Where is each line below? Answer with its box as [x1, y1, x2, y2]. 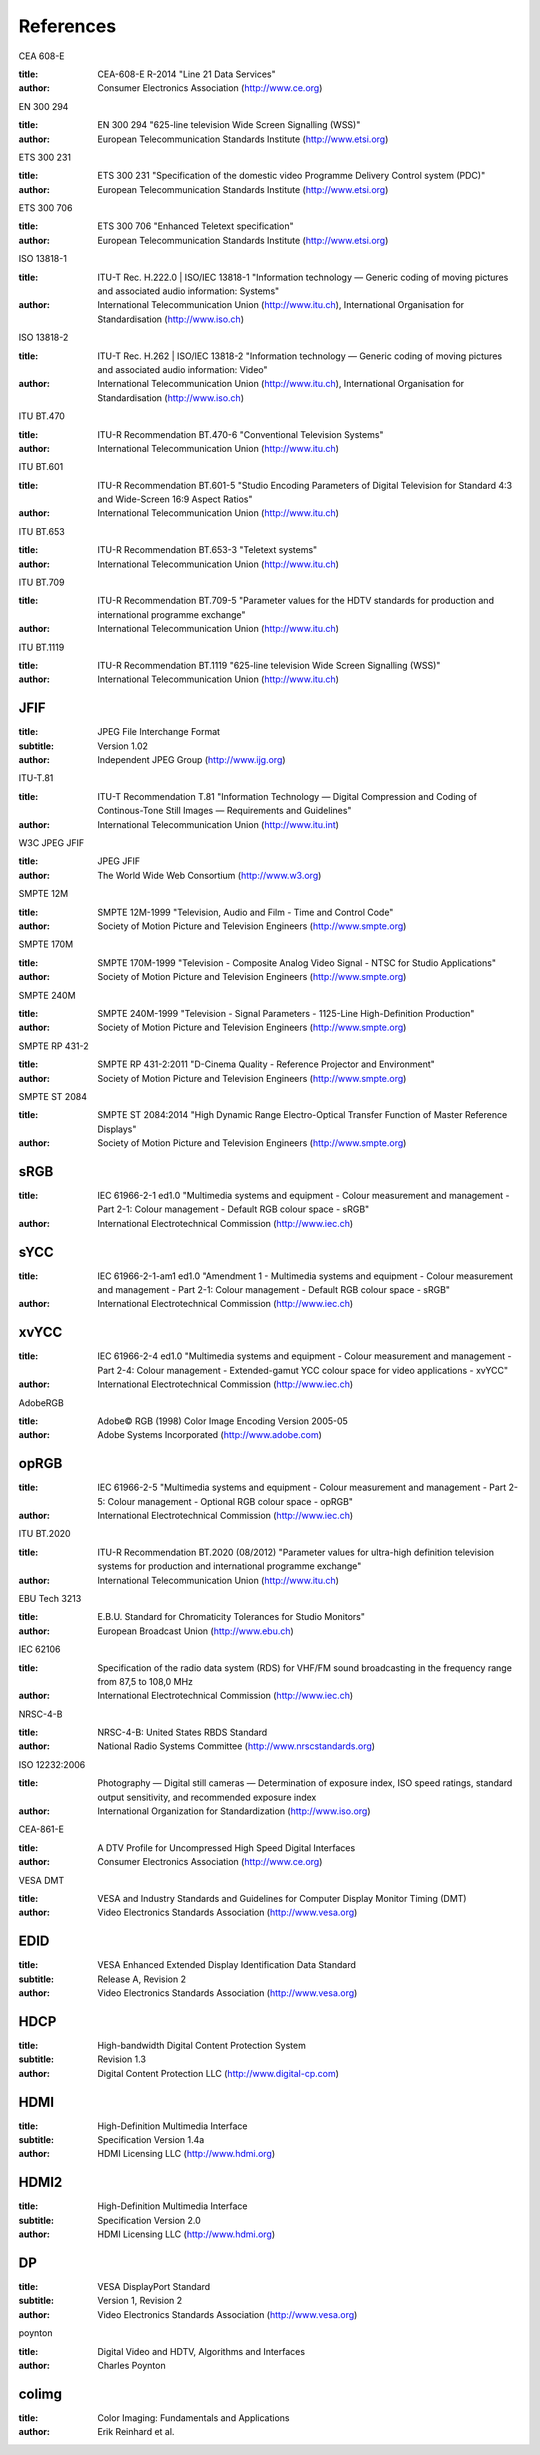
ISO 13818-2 [18, 331, 69, 344]
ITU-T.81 [18, 772, 54, 784]
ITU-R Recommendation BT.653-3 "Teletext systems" [97, 544, 318, 556]
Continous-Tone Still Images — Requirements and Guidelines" [97, 805, 352, 817]
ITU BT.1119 [18, 641, 65, 653]
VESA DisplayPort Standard [97, 2281, 211, 2293]
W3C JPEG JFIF [18, 837, 85, 849]
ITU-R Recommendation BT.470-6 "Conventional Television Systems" [97, 428, 384, 440]
